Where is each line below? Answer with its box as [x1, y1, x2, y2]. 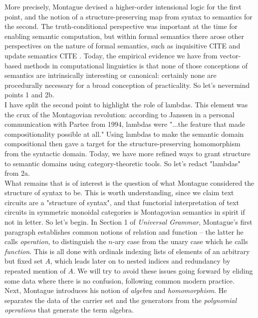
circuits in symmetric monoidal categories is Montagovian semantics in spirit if [4, 207, 245, 217]
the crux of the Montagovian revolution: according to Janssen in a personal [4, 109, 235, 119]
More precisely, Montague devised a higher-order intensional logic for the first [4, 1, 242, 11]
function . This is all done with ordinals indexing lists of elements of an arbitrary [4, 246, 250, 256]
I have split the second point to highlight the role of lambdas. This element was [4, 99, 248, 109]
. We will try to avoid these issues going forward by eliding [73, 266, 253, 276]
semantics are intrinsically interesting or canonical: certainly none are [4, 70, 217, 80]
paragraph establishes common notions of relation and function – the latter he [4, 226, 244, 237]
